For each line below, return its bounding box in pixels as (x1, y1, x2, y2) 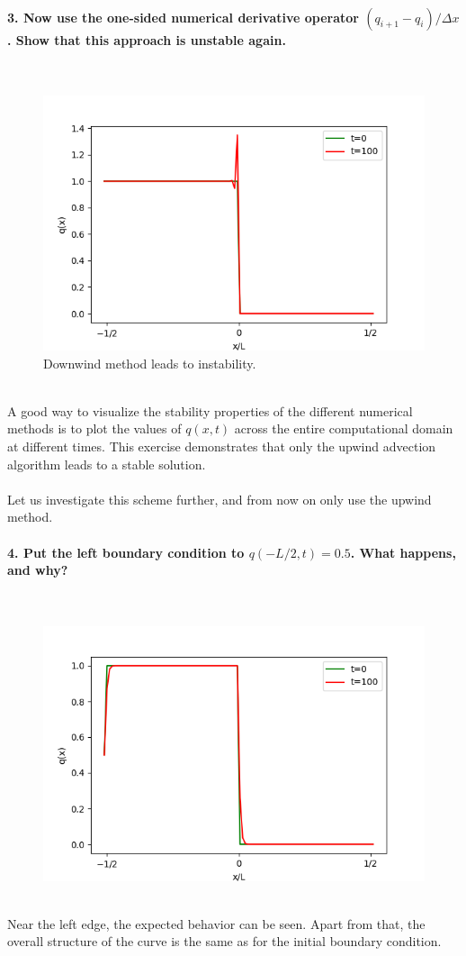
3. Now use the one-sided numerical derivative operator (7, 7, 359, 26)
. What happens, (350, 542, 456, 561)
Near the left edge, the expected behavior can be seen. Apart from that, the (7, 914, 426, 933)
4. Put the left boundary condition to (7, 542, 245, 561)
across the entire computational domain (234, 419, 453, 438)
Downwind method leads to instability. (43, 353, 256, 372)
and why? (7, 560, 68, 579)
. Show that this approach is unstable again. (7, 30, 286, 49)
